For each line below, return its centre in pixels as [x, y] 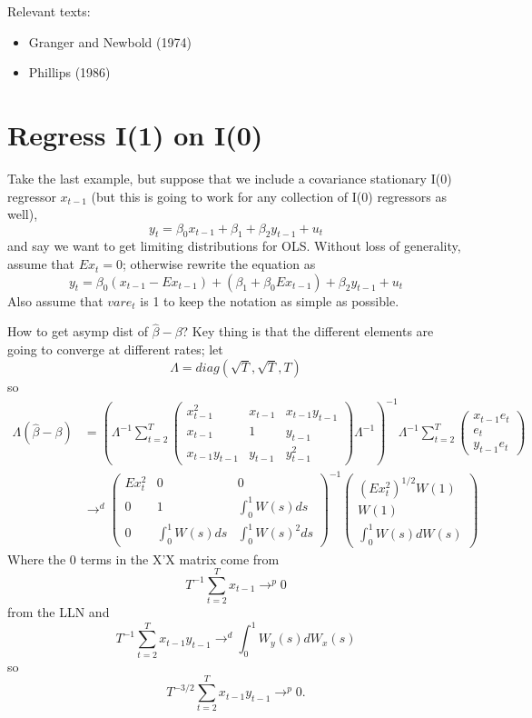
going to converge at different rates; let [115, 349]
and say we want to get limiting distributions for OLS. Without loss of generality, [234, 246]
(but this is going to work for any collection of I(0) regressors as [269, 196]
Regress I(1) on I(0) [135, 134]
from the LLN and [59, 612]
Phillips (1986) [69, 72]
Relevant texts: [49, 11]
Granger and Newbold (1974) [110, 41]
